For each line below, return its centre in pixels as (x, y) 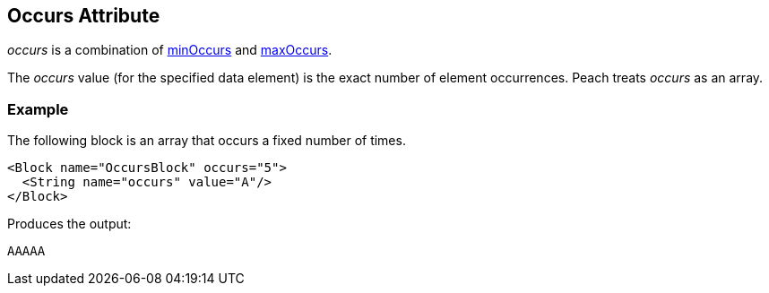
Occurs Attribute (84, 16)
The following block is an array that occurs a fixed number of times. (207, 141)
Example (38, 109)
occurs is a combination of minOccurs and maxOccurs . (170, 50)
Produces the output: (69, 224)
